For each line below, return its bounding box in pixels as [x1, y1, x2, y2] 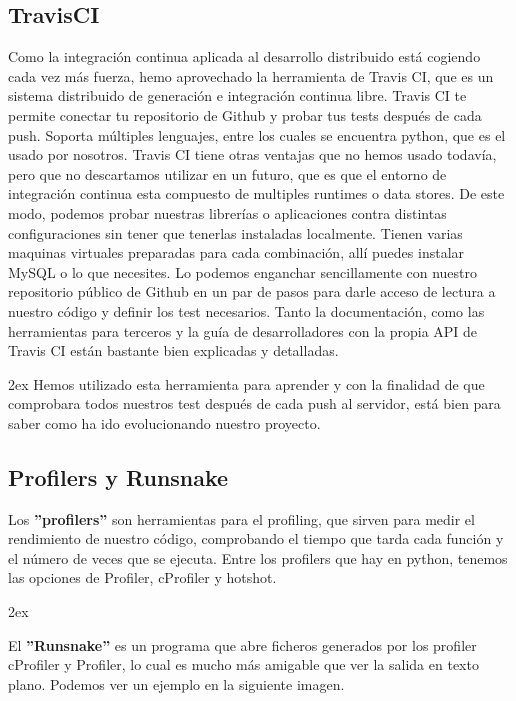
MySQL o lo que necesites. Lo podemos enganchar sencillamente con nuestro [8, 261, 478, 282]
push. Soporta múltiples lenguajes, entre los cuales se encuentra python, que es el [8, 124, 506, 145]
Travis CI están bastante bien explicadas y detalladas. [8, 340, 339, 361]
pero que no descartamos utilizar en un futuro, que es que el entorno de [8, 163, 447, 184]
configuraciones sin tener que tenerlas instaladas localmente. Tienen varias [8, 222, 463, 243]
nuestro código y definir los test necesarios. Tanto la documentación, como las [8, 300, 485, 321]
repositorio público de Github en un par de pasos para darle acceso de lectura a [8, 281, 496, 302]
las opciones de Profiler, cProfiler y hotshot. [8, 567, 277, 588]
